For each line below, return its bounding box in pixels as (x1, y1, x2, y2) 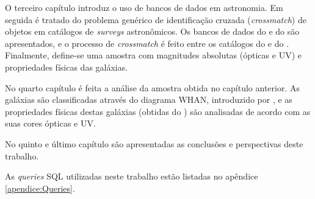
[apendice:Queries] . (5, 181, 75, 194)
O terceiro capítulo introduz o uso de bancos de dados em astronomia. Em (5, 1, 283, 13)
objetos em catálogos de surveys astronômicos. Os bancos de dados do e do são (5, 25, 300, 38)
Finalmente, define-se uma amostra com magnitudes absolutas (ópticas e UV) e (5, 49, 302, 61)
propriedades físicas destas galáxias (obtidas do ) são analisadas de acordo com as (5, 105, 311, 117)
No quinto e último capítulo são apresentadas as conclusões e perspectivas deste (5, 137, 303, 150)
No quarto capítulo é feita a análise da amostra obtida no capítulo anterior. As (5, 81, 300, 94)
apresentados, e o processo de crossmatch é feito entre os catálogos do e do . (5, 37, 289, 49)
